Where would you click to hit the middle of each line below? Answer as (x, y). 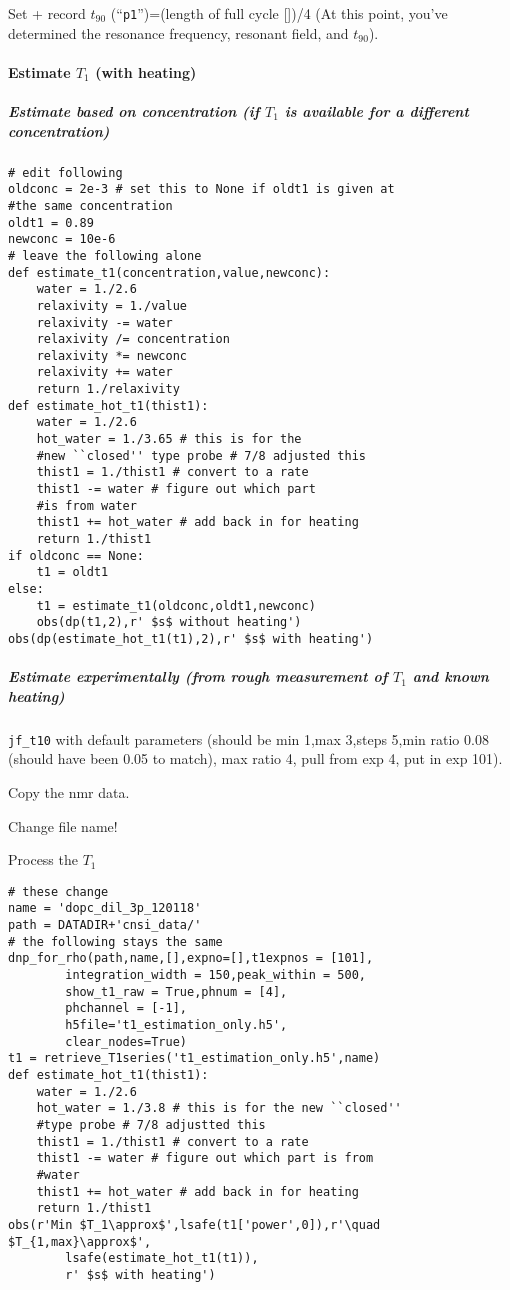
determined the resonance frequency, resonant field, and (178, 32)
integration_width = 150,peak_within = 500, (215, 975)
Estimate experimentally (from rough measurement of (198, 676)
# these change (58, 891)
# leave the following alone (105, 255)
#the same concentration (90, 205)
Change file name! (63, 825)
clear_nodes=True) (126, 1041)
